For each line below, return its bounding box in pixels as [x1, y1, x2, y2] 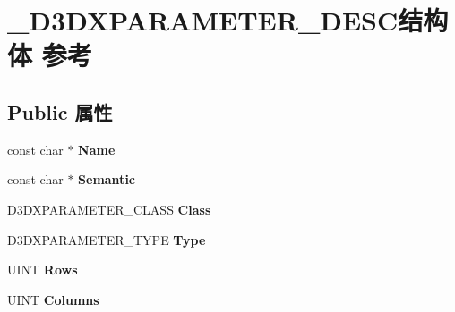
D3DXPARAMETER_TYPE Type [7, 230, 206, 249]
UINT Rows [7, 260, 78, 279]
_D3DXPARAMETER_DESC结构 [7, 2, 449, 38]
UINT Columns [7, 290, 99, 308]
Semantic [78, 170, 136, 189]
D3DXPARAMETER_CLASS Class [7, 199, 211, 218]
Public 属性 [7, 97, 113, 125]
